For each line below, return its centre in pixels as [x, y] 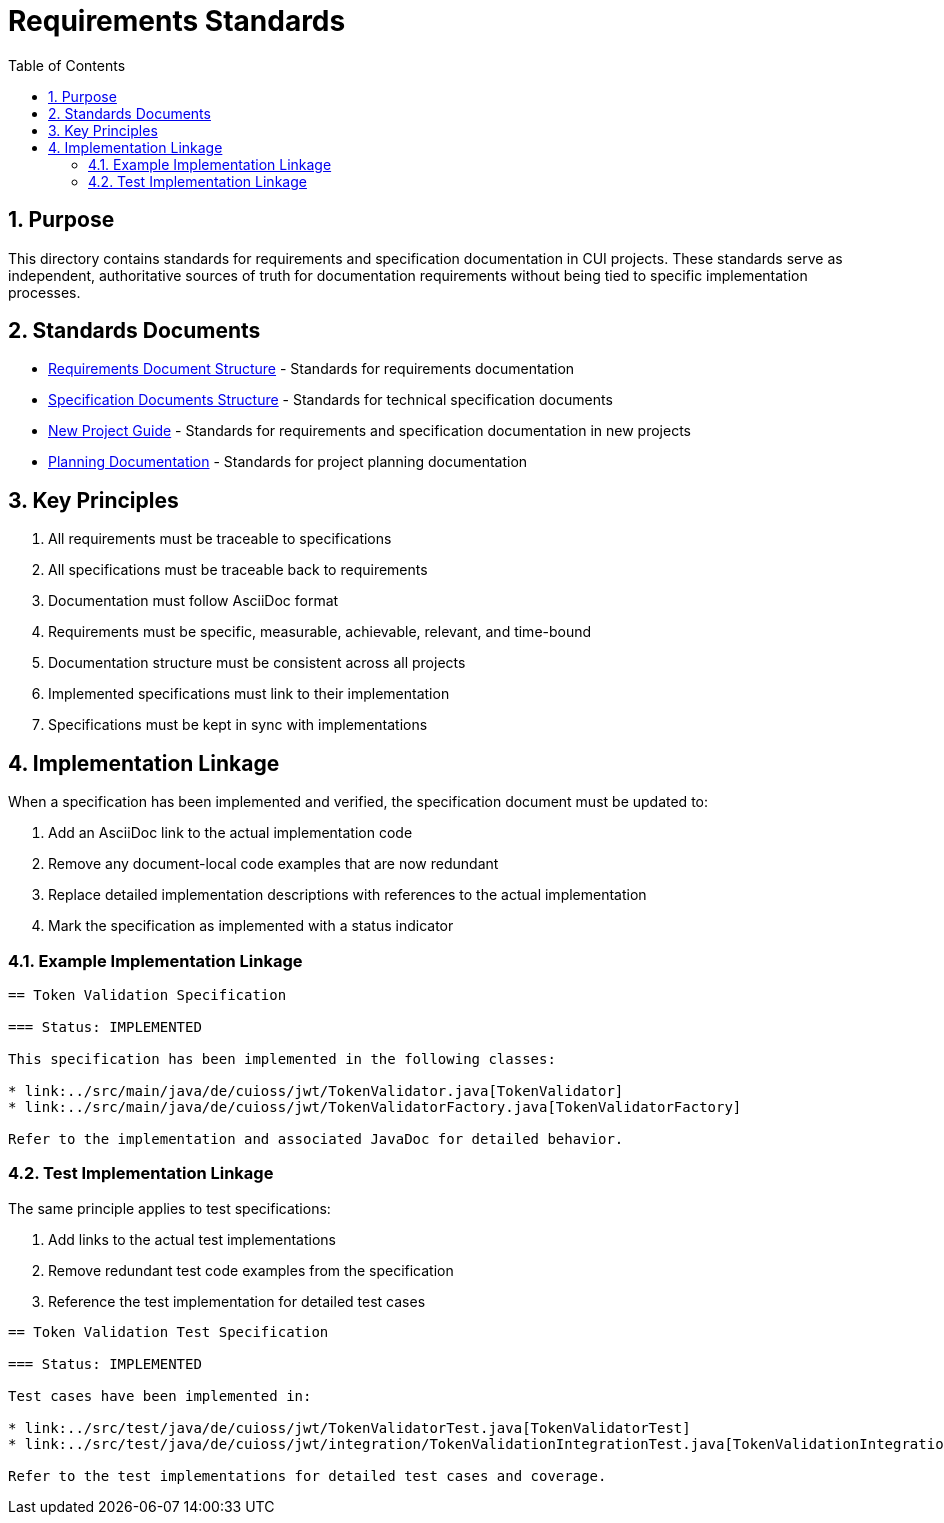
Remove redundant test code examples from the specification [251, 1270]
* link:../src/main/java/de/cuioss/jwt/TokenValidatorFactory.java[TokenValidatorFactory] [375, 1106]
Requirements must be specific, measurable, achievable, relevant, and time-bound [320, 632]
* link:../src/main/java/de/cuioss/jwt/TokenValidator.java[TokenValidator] [316, 1090]
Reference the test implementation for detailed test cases [237, 1301]
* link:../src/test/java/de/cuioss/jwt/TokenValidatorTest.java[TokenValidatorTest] [349, 1427]
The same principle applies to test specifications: [169, 1208]
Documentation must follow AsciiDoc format [193, 601]
